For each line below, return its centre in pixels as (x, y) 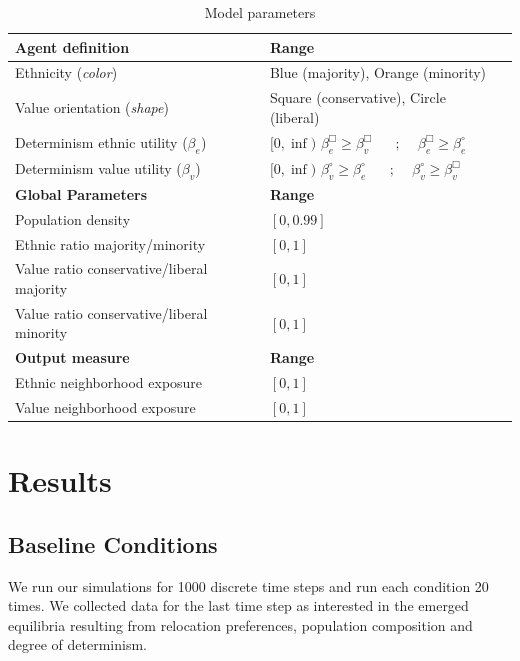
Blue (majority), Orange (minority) (378, 72)
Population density (73, 218)
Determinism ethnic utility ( (101, 141)
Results (60, 480)
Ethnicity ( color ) (66, 72)
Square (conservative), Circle (357, 97)
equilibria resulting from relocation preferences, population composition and (240, 624)
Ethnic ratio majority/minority (110, 243)
